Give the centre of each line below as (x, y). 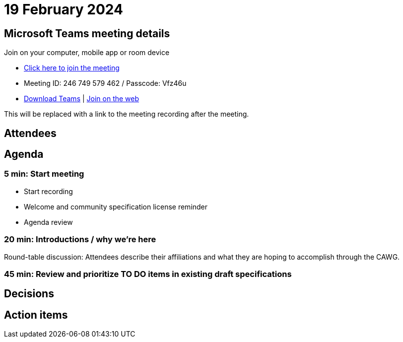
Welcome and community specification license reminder (116, 206)
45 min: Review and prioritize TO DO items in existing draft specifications (148, 274)
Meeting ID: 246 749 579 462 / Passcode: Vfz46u (105, 83)
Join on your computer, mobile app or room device (87, 53)
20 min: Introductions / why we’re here (80, 239)
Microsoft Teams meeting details (87, 33)
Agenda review (48, 222)
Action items (36, 315)
